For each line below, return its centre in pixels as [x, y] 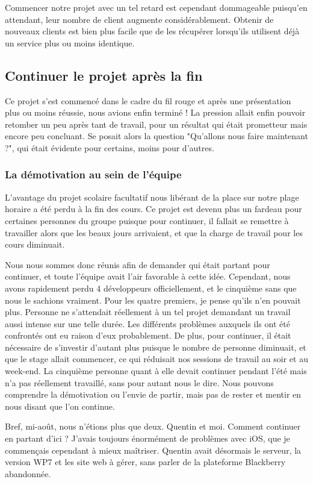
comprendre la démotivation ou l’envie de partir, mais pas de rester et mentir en [153, 394]
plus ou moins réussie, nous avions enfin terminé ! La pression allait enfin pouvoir [155, 112]
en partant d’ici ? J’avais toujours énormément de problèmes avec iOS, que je [147, 438]
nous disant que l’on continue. [60, 406]
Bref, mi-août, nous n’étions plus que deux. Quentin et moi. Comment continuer [153, 426]
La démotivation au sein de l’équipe [93, 174]
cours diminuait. [35, 244]
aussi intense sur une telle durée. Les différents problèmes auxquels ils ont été [147, 323]
